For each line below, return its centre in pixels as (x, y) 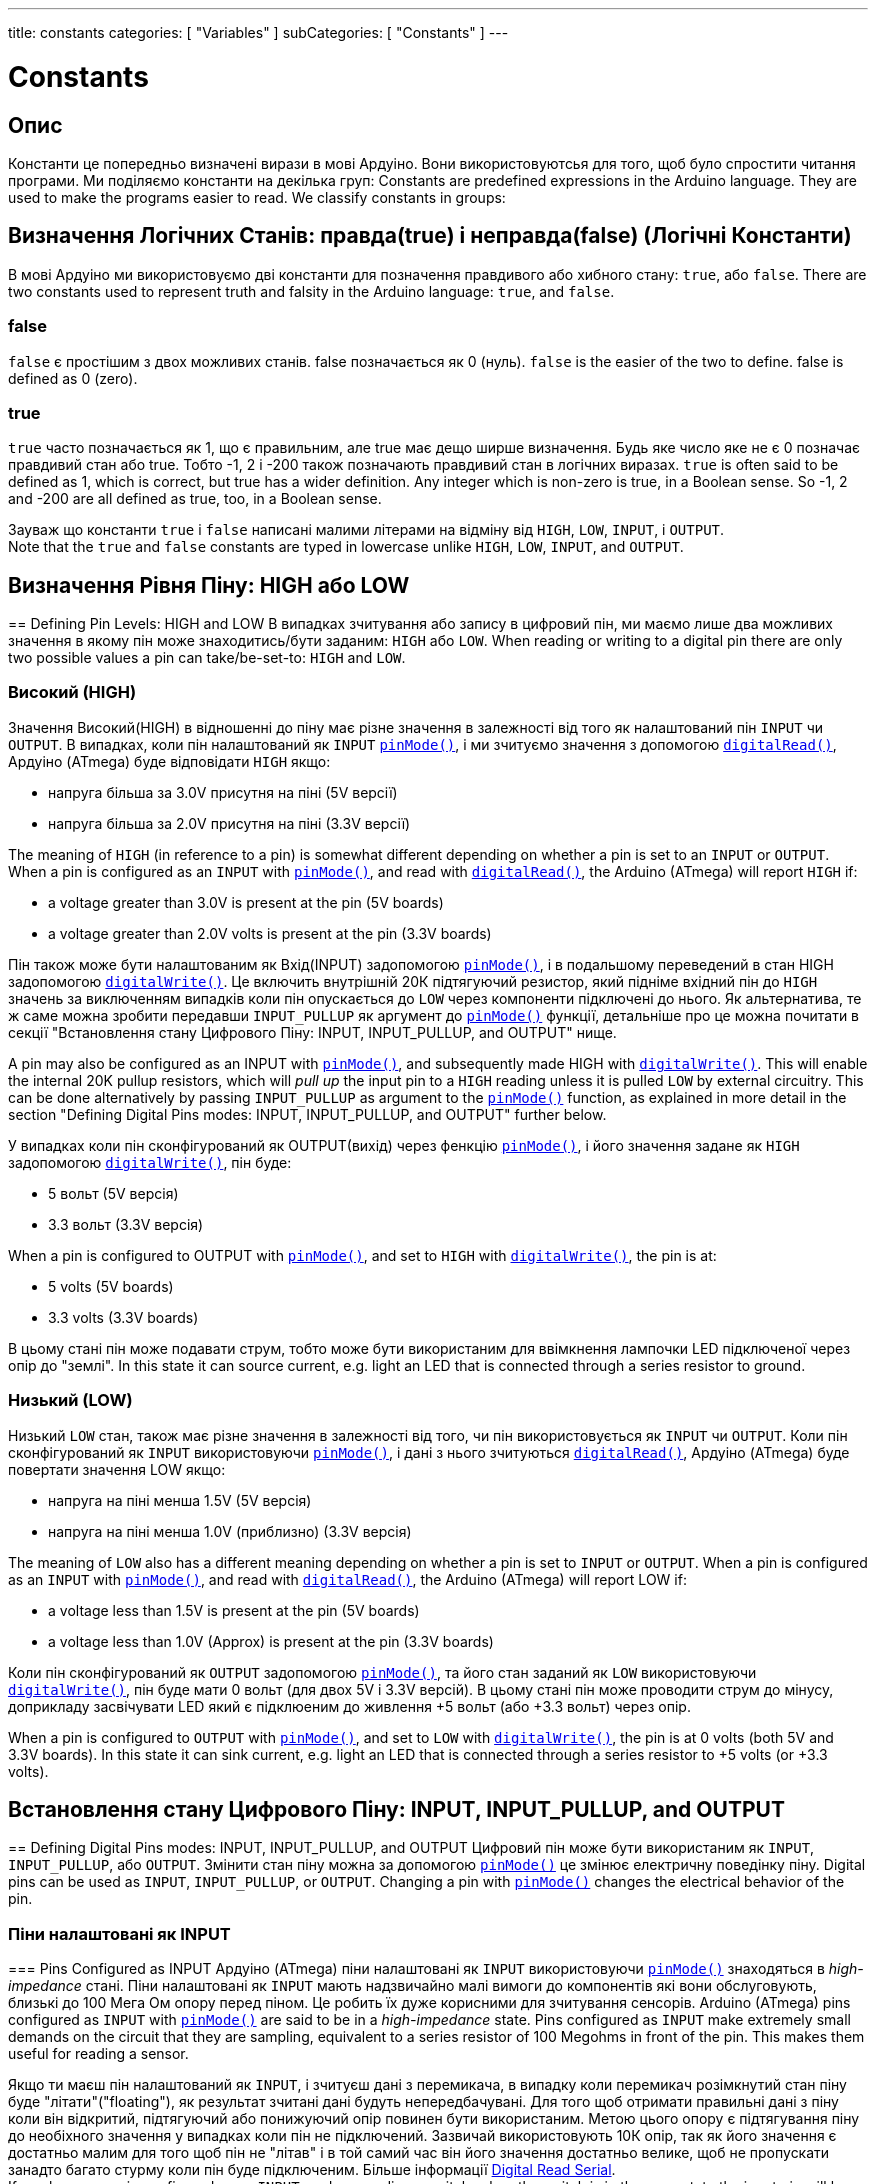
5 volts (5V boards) (111, 1286)
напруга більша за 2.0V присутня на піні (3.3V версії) (229, 823)
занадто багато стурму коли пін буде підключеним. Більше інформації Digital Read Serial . (312, 2170)
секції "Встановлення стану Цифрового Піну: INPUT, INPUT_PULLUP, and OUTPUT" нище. (312, 1032)
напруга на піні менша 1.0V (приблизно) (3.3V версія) (230, 1531)
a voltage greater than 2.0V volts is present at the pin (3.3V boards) (270, 933)
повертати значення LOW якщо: (117, 1469)
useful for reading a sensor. (98, 2054)
